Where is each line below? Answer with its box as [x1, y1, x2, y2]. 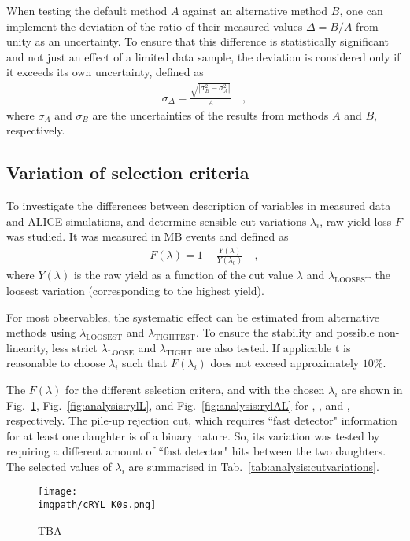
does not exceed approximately [210, 355, 360, 371]
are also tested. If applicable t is [196, 339, 351, 355]
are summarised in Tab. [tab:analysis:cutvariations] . [128, 458, 379, 474]
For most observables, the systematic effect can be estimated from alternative [6, 308, 380, 325]
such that [122, 355, 168, 371]
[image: [38, 486, 78, 498]
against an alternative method [183, 2, 328, 18]
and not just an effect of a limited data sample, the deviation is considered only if [6, 48, 401, 64]
